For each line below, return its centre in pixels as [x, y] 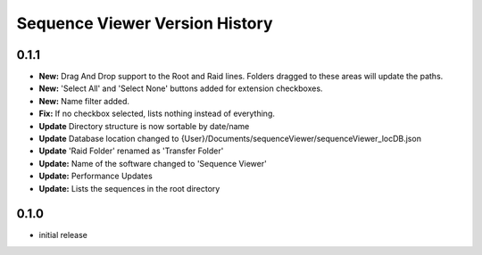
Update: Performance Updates [96, 176]
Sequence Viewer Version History [145, 23]
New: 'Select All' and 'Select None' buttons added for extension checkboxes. [181, 88]
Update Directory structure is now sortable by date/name [144, 126]
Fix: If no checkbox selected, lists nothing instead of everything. [157, 114]
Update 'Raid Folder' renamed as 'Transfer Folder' [131, 151]
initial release [63, 235]
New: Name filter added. [84, 101]
